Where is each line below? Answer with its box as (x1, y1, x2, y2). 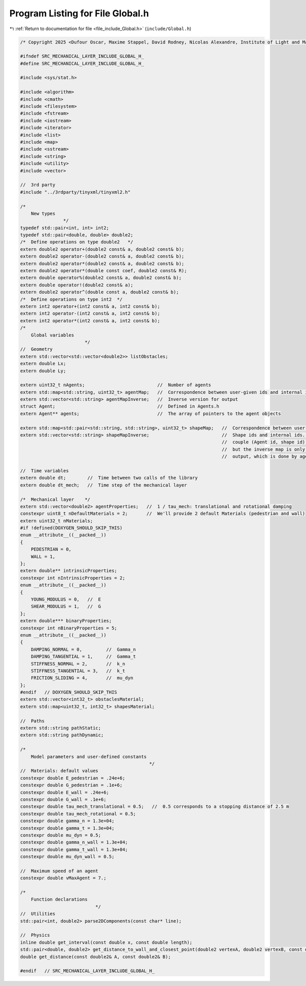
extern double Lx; (20, 360, 66, 367)
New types (31, 210, 56, 217)
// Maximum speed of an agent (20, 868, 99, 874)
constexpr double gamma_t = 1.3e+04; (20, 825, 115, 831)
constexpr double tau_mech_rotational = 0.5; (20, 811, 136, 816)
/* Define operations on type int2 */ (20, 296, 122, 302)
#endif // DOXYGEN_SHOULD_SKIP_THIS (20, 689, 117, 695)
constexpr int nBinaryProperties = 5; (20, 625, 117, 631)
